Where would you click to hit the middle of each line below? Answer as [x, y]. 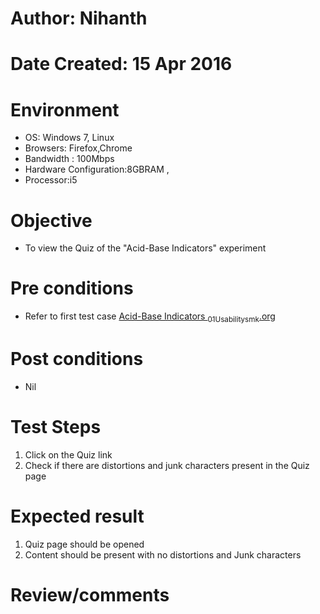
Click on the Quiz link [68, 454]
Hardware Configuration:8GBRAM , [97, 169]
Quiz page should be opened [84, 544]
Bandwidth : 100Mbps [69, 159]
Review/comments [90, 594]
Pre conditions [72, 288]
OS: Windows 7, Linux [69, 138]
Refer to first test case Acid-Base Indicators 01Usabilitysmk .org [150, 317]
